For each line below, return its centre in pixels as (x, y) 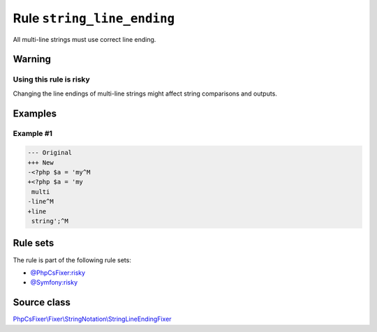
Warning (32, 59)
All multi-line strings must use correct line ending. (84, 39)
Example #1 (32, 134)
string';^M (50, 221)
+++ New (40, 163)
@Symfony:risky (54, 282)
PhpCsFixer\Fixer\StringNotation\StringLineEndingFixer (92, 319)
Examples (35, 113)
